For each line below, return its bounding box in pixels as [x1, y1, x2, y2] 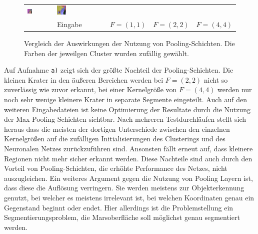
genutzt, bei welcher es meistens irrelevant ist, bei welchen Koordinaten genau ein [4, 192, 254, 203]
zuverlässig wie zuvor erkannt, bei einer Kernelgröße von [4, 84, 177, 95]
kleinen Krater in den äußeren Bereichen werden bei [4, 74, 163, 85]
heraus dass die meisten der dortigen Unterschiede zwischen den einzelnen [4, 123, 230, 134]
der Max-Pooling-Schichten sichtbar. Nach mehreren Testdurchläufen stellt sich [4, 114, 246, 124]
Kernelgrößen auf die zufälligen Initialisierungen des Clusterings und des [4, 133, 225, 144]
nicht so [203, 74, 228, 85]
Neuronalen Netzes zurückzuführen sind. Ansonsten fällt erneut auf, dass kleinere [4, 143, 253, 154]
